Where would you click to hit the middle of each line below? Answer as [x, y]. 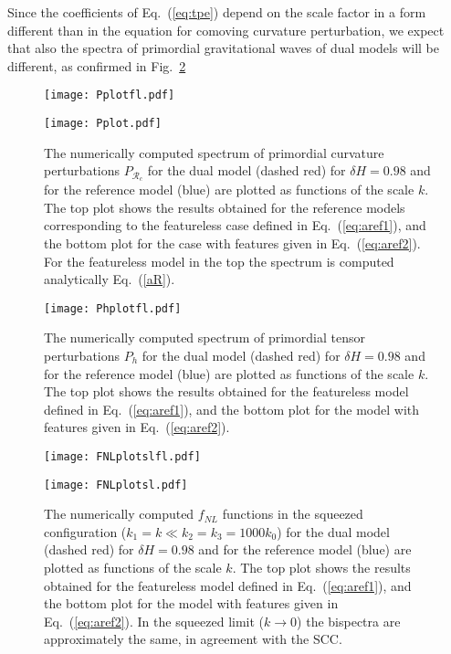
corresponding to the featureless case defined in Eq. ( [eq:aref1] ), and [235, 225]
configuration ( [85, 531]
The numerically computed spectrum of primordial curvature [214, 152]
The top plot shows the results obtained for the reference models [225, 207]
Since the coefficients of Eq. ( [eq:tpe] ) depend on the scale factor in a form [217, 12]
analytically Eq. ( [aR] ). [110, 279]
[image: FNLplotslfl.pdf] [122, 456]
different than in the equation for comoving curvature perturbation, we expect [226, 30]
